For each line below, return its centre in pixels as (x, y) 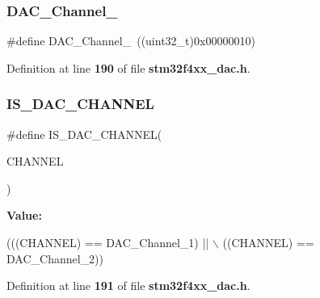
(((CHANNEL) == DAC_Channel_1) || (108, 242)
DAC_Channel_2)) (55, 258)
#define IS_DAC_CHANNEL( (84, 134)
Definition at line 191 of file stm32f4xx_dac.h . (128, 285)
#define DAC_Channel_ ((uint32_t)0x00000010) (131, 41)
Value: (24, 215)
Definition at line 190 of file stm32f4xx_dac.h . (128, 67)
